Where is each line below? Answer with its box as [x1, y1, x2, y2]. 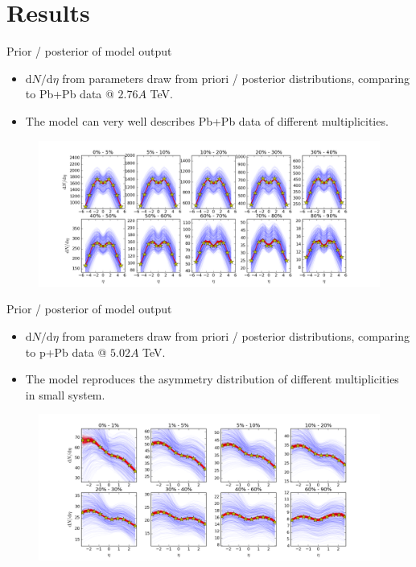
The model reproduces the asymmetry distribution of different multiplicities [25, 370, 399, 387]
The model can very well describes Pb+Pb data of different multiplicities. [25, 112, 389, 129]
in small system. [25, 386, 105, 403]
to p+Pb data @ [25, 343, 107, 360]
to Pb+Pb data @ [25, 85, 114, 102]
